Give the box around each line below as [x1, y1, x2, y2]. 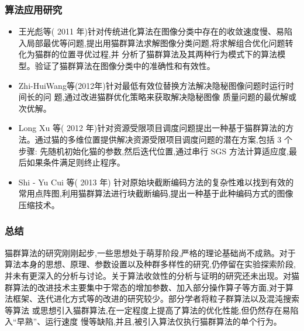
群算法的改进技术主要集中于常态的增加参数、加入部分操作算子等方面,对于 [5, 281, 285, 293]
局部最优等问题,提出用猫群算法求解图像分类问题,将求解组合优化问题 [26, 36, 285, 49]
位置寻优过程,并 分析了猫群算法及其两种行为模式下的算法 [59, 48, 278, 60]
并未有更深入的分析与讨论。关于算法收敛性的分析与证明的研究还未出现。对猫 [5, 269, 299, 281]
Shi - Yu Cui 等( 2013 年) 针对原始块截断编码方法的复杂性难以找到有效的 [18, 175, 294, 188]
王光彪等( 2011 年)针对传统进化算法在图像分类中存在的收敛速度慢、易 [18, 25, 285, 37]
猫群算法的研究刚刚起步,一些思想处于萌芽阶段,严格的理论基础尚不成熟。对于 [5, 246, 296, 258]
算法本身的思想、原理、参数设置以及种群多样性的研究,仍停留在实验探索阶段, [5, 258, 296, 270]
